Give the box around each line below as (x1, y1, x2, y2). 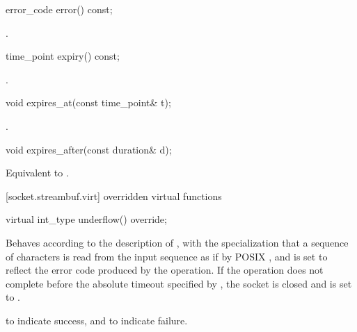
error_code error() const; (6, 2, 113, 16)
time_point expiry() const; (6, 49, 120, 63)
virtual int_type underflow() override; (6, 212, 167, 226)
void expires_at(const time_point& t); (6, 95, 171, 110)
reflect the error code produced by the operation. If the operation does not (6, 263, 324, 277)
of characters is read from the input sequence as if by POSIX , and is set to (6, 249, 328, 263)
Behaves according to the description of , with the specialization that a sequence (6, 235, 349, 249)
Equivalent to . (6, 165, 69, 180)
